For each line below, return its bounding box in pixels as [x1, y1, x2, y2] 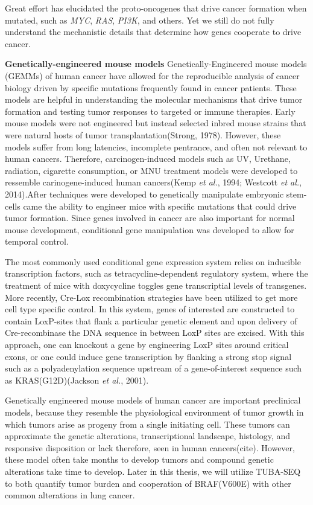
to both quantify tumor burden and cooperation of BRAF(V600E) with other [5, 477, 291, 489]
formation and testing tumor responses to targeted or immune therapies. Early [5, 105, 296, 117]
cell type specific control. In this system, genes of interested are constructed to [5, 303, 295, 315]
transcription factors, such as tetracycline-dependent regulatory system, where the [5, 267, 308, 280]
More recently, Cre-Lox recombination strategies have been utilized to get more [5, 291, 298, 303]
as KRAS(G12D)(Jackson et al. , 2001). [5, 373, 149, 386]
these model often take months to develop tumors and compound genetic [5, 453, 274, 466]
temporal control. [5, 235, 69, 248]
